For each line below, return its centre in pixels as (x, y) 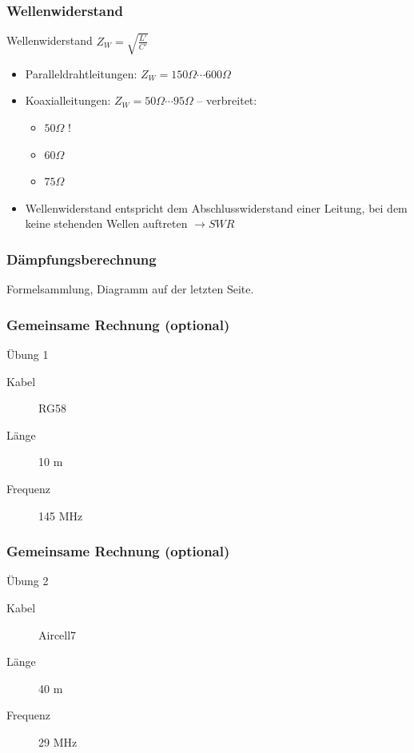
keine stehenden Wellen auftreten (106, 223)
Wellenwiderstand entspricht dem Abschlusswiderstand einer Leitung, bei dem (216, 207)
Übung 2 (28, 581)
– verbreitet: (227, 100)
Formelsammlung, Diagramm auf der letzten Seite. (130, 289)
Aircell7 (58, 634)
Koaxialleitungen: (68, 100)
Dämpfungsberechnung (82, 259)
